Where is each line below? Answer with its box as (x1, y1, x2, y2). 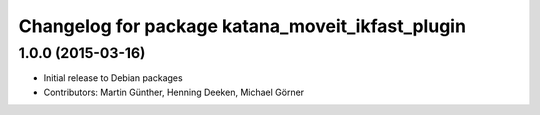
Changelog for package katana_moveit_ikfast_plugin (18, 15, 467, 37)
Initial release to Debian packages (43, 72, 184, 84)
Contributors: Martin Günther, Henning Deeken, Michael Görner (43, 86, 305, 98)
